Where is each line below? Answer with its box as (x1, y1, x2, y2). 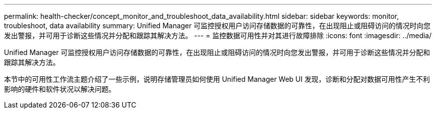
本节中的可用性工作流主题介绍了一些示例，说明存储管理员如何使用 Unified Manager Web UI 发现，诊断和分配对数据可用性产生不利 (4, 75, 430, 83)
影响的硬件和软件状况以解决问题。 (4, 85, 115, 93)
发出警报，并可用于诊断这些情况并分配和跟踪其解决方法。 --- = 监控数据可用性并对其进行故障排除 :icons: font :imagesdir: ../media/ (4, 31, 432, 40)
